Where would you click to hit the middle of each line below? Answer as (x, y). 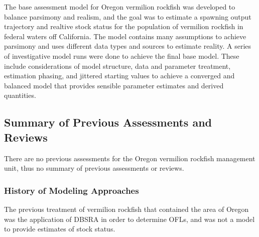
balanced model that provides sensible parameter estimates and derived (114, 85)
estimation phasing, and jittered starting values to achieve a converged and (119, 76)
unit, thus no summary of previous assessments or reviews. (94, 168)
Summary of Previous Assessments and (108, 122)
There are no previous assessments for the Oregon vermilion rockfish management (130, 158)
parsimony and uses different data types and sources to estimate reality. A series (127, 46)
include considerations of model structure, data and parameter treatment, (117, 66)
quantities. (20, 95)
